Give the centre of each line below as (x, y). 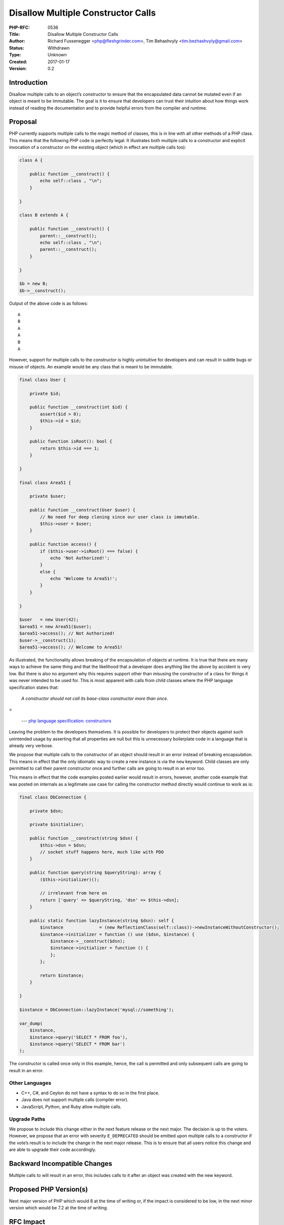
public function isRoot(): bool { (71, 441)
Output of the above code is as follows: (48, 303)
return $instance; (62, 975)
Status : (17, 48)
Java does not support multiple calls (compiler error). (75, 1100)
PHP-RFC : (20, 27)
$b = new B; (34, 284)
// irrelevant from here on (74, 893)
